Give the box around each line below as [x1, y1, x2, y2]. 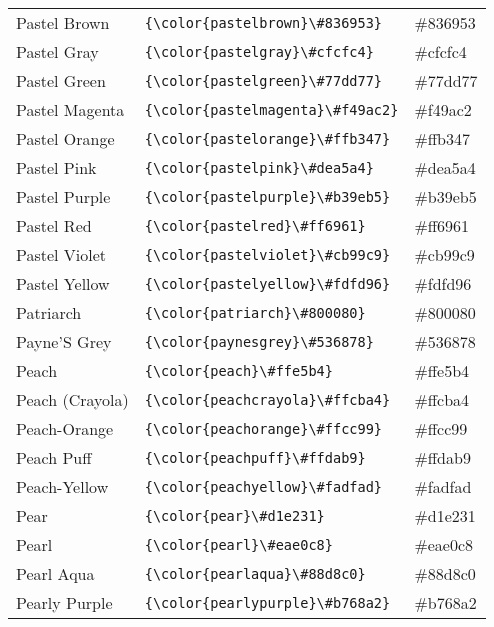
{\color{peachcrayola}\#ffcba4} [144, 391, 391, 408]
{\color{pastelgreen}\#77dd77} [144, 72, 383, 89]
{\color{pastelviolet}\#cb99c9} [144, 246, 391, 263]
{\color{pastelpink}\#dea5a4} [144, 159, 374, 176]
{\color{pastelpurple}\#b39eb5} [144, 188, 391, 205]
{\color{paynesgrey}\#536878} [144, 333, 374, 350]
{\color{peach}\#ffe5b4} [144, 362, 333, 379]
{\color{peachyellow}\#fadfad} [144, 478, 383, 495]
